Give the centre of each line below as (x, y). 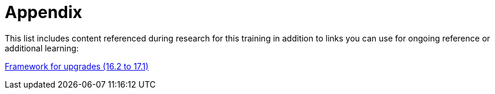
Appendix (44, 12)
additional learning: (42, 48)
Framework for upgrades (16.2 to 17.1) (77, 66)
